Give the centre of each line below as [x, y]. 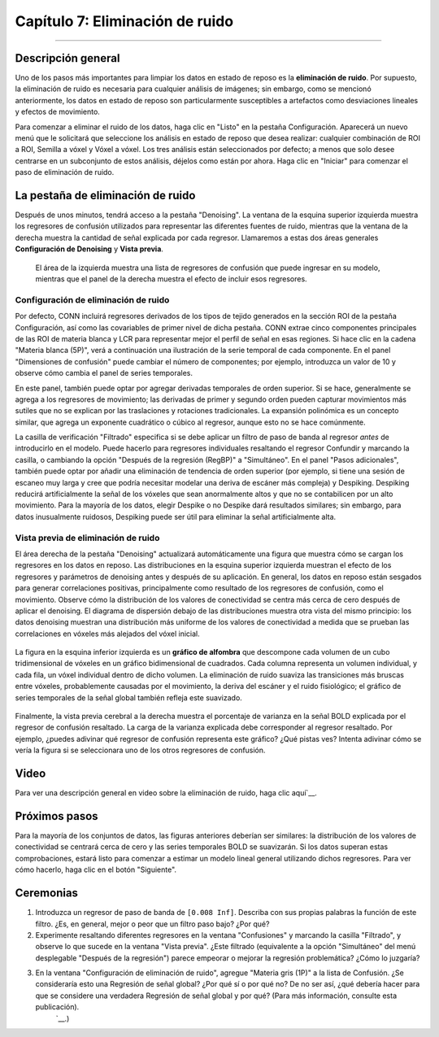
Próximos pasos [57, 816]
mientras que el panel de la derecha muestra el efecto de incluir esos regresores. [172, 279]
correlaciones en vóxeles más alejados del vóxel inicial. [107, 634]
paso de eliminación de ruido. [65, 172]
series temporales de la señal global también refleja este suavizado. [129, 697]
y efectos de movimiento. [58, 112]
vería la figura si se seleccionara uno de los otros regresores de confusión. [140, 750]
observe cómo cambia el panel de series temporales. [104, 373]
